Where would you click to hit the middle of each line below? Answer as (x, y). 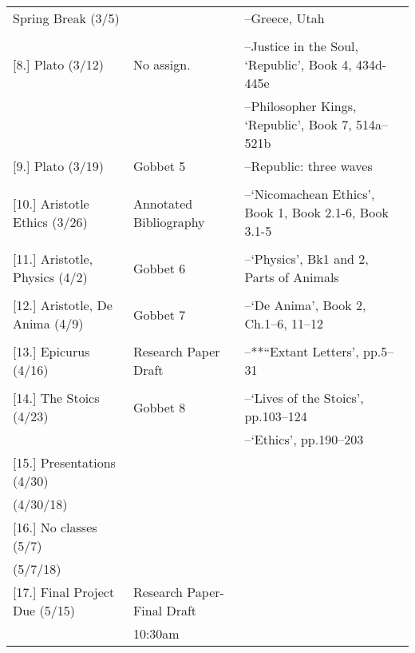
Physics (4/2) (50, 277)
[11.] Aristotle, (53, 259)
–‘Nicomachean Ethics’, (310, 194)
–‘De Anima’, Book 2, (305, 305)
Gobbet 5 (159, 166)
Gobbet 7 (159, 314)
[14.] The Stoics (56, 398)
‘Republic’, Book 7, (298, 124)
